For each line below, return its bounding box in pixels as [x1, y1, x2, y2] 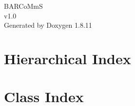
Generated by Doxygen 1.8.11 [4, 20, 92, 30]
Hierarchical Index [4, 48, 131, 68]
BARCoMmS [4, 1, 43, 11]
